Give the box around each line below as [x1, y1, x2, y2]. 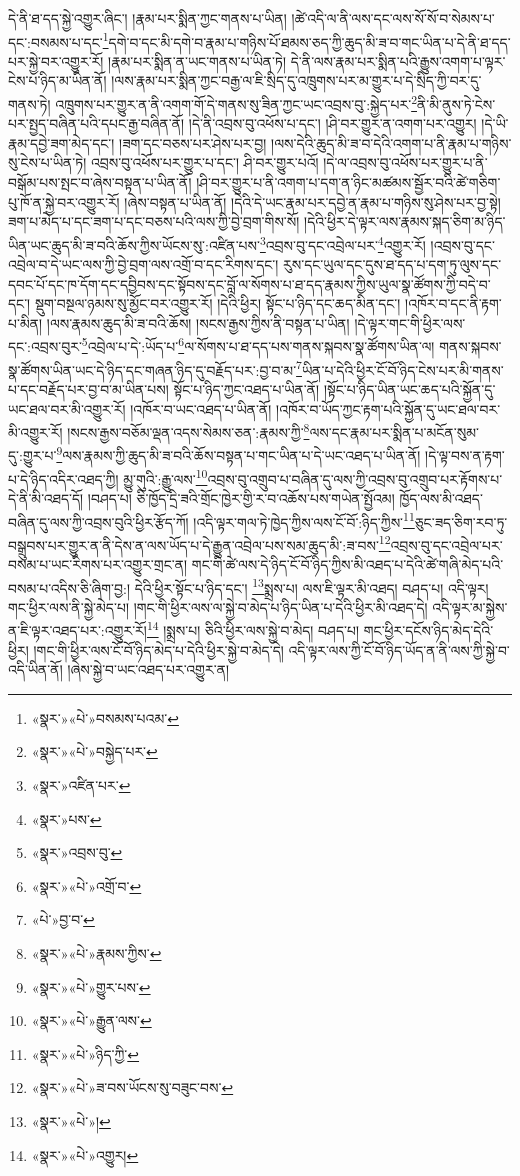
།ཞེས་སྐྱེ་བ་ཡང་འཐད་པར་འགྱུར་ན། [67, 659, 230, 680]
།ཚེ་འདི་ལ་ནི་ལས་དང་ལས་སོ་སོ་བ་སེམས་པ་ [291, 8, 495, 28]
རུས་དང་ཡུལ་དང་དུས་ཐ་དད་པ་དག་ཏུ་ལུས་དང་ [283, 254, 502, 275]
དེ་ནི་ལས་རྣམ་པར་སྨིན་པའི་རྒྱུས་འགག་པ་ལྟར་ [290, 50, 506, 71]
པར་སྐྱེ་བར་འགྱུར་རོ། [8, 50, 104, 71]
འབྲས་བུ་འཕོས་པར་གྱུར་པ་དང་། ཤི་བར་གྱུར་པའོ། [90, 152, 319, 173]
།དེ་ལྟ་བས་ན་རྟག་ [425, 445, 505, 466]
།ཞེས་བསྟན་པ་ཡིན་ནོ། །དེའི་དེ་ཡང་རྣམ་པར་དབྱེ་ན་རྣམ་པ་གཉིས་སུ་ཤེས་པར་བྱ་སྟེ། [124, 191, 501, 212]
